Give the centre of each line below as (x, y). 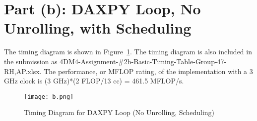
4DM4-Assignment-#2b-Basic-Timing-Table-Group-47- (143, 61)
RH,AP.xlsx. (23, 71)
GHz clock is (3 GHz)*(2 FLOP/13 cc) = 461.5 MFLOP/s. (94, 81)
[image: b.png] (49, 97)
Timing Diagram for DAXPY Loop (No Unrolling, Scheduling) (119, 112)
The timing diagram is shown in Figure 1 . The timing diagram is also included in (128, 52)
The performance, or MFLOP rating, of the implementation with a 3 (148, 71)
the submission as (31, 61)
